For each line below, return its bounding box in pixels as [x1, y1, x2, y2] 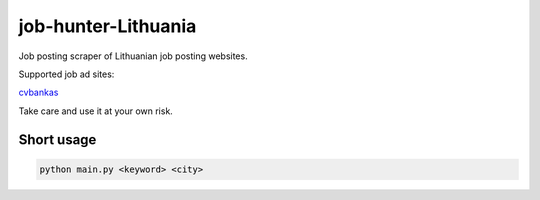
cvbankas [18, 86, 59, 99]
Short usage [18, 131, 97, 148]
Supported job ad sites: [18, 68, 115, 80]
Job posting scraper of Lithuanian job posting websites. [18, 50, 249, 62]
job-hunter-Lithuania [18, 15, 197, 37]
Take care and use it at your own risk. [18, 105, 174, 117]
